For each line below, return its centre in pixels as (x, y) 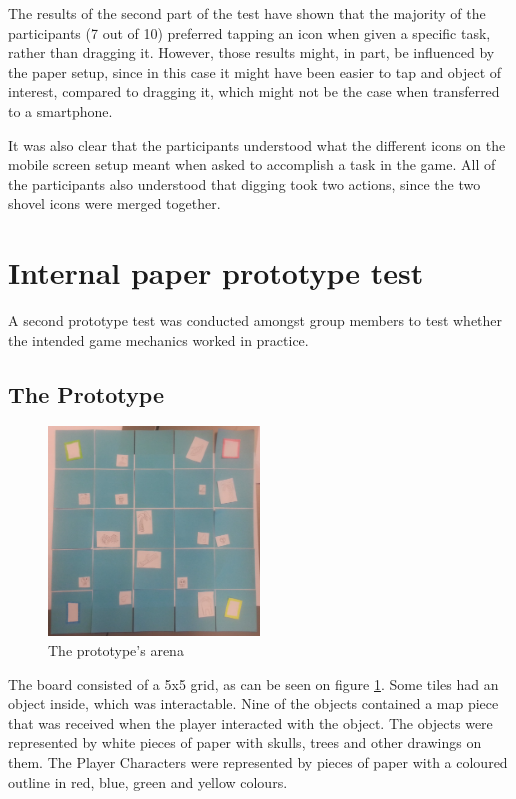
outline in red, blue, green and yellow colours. (148, 781)
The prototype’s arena (116, 649)
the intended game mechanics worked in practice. (158, 339)
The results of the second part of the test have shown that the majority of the (247, 13)
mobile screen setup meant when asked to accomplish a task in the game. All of (252, 164)
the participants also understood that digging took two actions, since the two (244, 183)
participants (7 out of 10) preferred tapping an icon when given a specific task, (249, 32)
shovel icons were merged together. (114, 203)
